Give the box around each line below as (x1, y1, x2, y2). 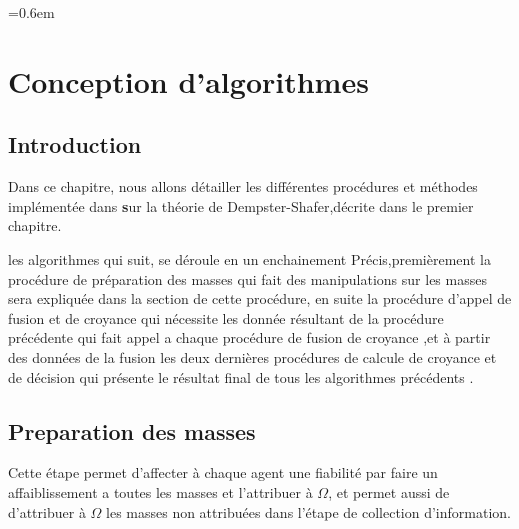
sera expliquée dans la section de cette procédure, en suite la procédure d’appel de (8, 288, 512, 309)
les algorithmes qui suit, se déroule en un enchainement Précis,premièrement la (8, 248, 491, 269)
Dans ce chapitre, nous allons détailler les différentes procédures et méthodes (8, 176, 478, 197)
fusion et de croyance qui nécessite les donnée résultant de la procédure (8, 307, 444, 328)
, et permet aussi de (328, 481, 450, 502)
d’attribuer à (8, 501, 86, 522)
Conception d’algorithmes (8, 60, 369, 101)
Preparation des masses (8, 415, 256, 446)
